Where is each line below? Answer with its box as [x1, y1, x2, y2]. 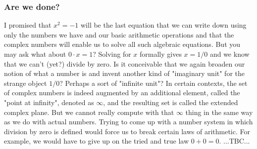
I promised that [4, 20, 51, 30]
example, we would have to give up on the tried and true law [4, 136, 189, 146]
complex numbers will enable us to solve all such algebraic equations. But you [4, 39, 241, 49]
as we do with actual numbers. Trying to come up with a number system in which [4, 116, 253, 127]
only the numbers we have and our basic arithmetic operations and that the [4, 29, 234, 39]
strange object [4, 77, 47, 88]
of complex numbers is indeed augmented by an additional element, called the [4, 87, 240, 98]
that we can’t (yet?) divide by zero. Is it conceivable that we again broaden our [4, 58, 245, 69]
